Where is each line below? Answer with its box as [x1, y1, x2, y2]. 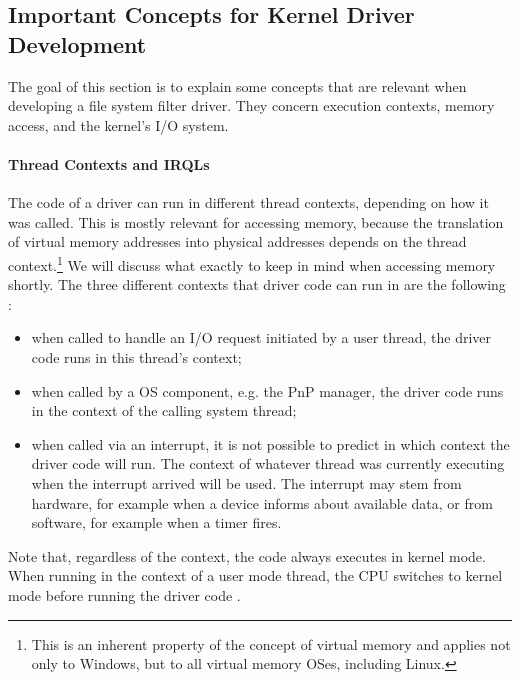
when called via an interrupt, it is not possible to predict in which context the [31, 433, 510, 454]
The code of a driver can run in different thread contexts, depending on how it [8, 192, 489, 213]
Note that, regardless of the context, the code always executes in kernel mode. [8, 545, 486, 566]
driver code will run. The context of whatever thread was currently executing [31, 453, 505, 474]
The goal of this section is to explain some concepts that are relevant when [8, 75, 467, 96]
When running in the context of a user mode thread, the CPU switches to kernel [8, 565, 503, 586]
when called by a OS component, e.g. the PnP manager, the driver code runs [31, 380, 504, 401]
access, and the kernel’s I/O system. [8, 114, 229, 135]
